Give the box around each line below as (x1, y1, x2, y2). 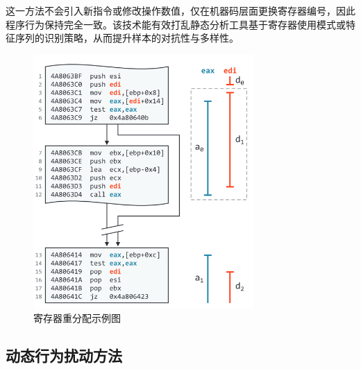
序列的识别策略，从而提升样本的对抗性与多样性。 (15, 31, 239, 45)
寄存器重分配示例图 (33, 311, 121, 325)
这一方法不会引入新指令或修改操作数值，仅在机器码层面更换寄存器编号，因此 (6, 3, 355, 17)
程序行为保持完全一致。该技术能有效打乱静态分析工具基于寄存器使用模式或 (6, 17, 346, 31)
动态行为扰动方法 (6, 345, 122, 366)
